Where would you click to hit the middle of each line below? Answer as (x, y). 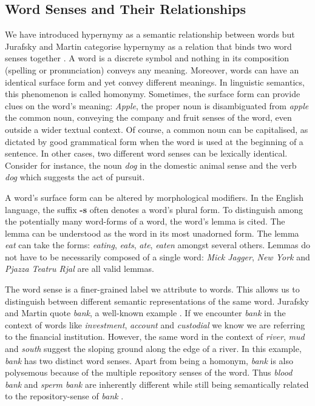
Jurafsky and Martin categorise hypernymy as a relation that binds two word (148, 46)
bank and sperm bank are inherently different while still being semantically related (157, 384)
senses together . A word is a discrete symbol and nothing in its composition (147, 58)
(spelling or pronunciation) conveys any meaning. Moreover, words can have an (152, 69)
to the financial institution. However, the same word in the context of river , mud (155, 337)
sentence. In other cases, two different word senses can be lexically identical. (146, 153)
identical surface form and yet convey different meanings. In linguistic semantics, (155, 82)
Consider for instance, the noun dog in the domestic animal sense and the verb (151, 165)
